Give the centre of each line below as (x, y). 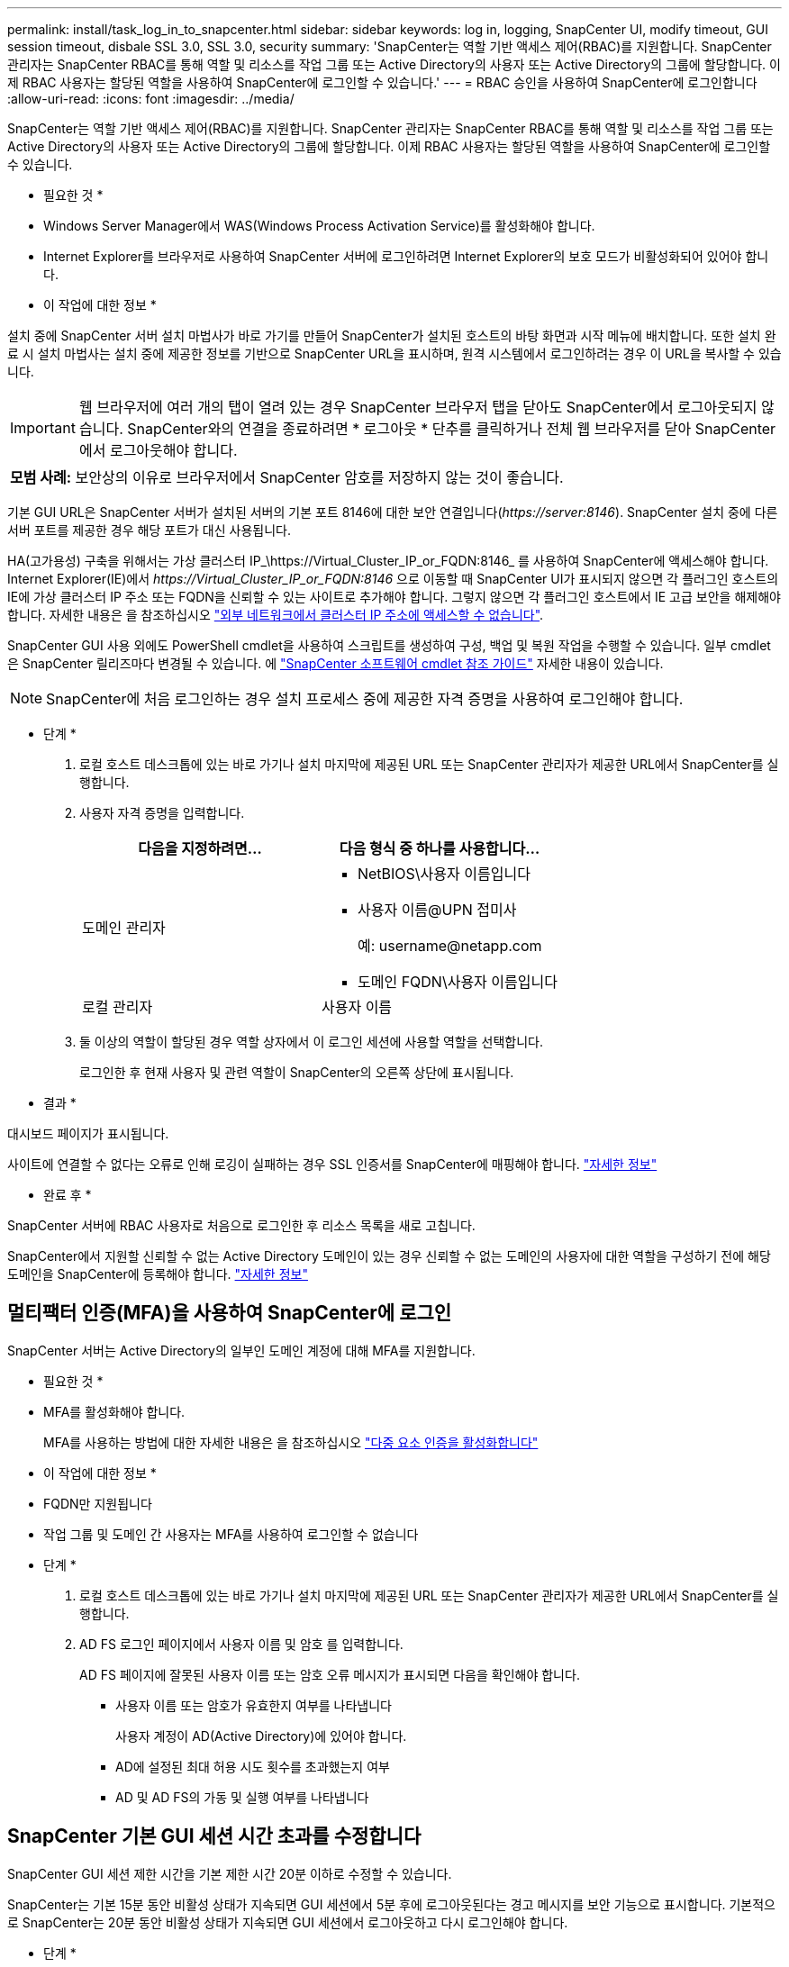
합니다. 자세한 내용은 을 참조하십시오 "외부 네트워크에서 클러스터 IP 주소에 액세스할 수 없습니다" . (276, 615)
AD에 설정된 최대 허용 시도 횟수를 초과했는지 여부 (253, 1766)
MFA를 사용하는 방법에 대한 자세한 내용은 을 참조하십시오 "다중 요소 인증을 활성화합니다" (291, 1442)
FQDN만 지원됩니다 (98, 1503)
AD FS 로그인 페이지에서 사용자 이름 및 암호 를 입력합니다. (241, 1644)
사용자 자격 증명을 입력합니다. (162, 813)
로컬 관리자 (118, 1007)
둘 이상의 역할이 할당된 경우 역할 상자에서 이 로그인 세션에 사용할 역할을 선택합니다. (311, 1042)
